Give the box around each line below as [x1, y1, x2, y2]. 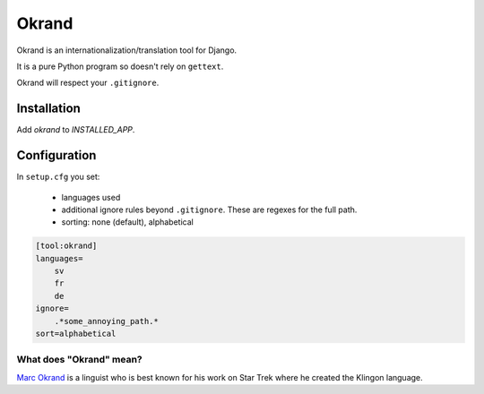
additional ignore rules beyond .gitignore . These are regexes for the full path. [61, 204, 358, 215]
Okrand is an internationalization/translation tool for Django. [16, 45, 238, 56]
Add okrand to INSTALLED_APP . [16, 124, 135, 135]
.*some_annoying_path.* [54, 316, 159, 326]
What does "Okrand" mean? [16, 354, 143, 366]
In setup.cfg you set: [16, 171, 100, 183]
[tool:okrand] [35, 241, 98, 251]
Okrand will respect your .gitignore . [16, 77, 160, 89]
